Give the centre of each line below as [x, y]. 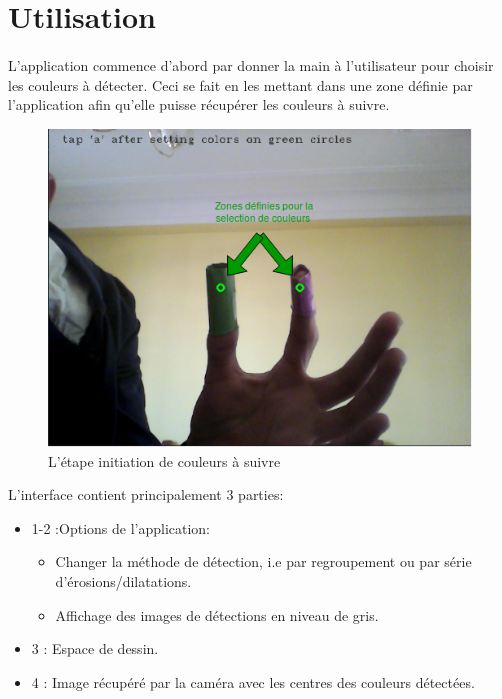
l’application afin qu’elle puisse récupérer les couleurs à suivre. [199, 104]
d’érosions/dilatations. [123, 580]
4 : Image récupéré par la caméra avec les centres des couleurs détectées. [253, 681]
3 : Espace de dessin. [95, 648]
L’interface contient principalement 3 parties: [146, 494]
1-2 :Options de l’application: [121, 527]
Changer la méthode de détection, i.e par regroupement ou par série [263, 561]
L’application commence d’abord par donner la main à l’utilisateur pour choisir [251, 64]
